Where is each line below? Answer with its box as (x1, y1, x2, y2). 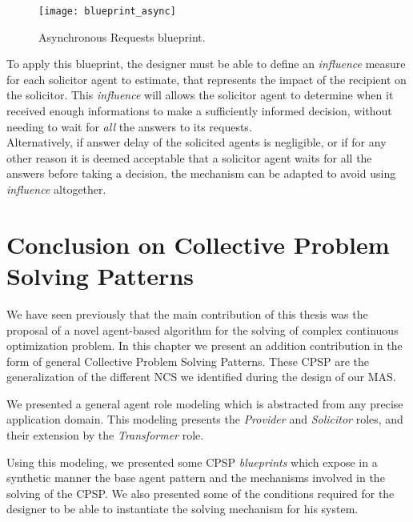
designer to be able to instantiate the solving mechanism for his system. (6, 500, 359, 517)
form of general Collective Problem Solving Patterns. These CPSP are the (6, 352, 370, 369)
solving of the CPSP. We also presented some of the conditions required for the (6, 484, 395, 501)
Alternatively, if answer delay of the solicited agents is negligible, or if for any (6, 134, 387, 151)
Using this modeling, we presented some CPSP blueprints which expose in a (6, 453, 378, 470)
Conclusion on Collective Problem (6, 227, 390, 260)
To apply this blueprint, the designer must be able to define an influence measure (6, 55, 406, 72)
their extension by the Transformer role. (6, 427, 204, 444)
